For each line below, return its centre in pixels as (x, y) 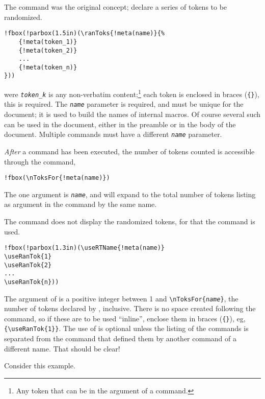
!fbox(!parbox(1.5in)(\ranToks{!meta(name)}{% (84, 33)
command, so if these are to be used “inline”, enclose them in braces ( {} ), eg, (125, 318)
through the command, (40, 161)
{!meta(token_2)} (48, 50)
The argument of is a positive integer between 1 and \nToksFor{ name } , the (121, 298)
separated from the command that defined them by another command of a (120, 338)
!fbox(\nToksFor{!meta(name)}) (57, 178)
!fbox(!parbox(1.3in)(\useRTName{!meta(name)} (84, 248)
